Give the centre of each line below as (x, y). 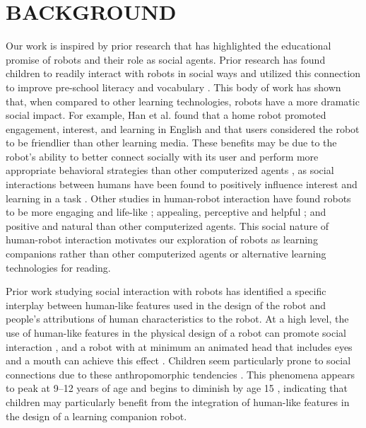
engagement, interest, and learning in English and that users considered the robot (183, 128)
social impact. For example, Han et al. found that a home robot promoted (166, 115)
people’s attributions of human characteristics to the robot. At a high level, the (177, 319)
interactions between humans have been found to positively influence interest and (182, 184)
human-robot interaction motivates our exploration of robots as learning (162, 239)
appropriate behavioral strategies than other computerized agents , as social (170, 170)
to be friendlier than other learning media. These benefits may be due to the (171, 143)
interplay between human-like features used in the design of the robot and (166, 305)
